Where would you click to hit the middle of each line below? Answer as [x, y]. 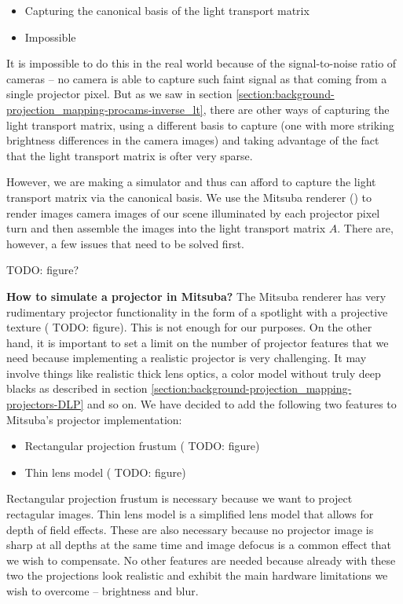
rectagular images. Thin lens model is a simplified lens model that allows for [190, 514]
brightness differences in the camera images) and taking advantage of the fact [193, 140]
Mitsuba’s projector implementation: [94, 419]
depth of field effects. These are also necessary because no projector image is [190, 529]
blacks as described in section [77, 388]
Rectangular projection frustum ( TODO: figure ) [142, 446]
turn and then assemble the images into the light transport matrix [166, 228]
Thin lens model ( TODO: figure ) [105, 472]
